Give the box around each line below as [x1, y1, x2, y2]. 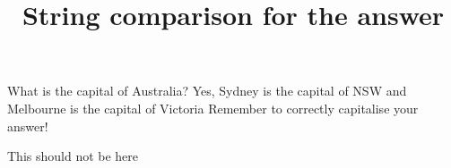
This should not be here [7, 147, 139, 165]
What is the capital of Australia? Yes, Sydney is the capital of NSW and [7, 81, 407, 100]
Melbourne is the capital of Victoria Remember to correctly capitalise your [7, 98, 419, 117]
